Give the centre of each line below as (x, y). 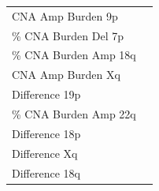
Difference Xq (45, 153)
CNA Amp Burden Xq (66, 75)
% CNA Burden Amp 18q (74, 55)
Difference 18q (46, 172)
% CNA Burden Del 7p (68, 35)
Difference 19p (46, 94)
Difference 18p (46, 133)
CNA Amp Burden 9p (65, 15)
